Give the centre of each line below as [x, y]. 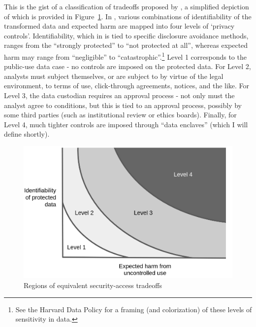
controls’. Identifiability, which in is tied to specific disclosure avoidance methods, [126, 35]
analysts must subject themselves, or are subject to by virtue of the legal [114, 76]
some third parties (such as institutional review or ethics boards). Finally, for [120, 115]
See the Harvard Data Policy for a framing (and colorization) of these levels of [134, 309]
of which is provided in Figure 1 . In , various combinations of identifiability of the [128, 16]
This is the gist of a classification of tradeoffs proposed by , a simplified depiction [127, 6]
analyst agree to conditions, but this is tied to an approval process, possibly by [123, 105]
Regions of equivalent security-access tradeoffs [93, 285]
